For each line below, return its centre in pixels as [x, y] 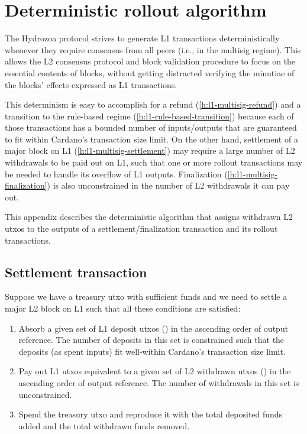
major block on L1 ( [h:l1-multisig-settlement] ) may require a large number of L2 [150, 150]
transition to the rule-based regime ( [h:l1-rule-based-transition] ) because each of [149, 116]
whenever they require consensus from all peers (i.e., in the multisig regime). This [153, 49]
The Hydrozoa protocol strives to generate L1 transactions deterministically [142, 38]
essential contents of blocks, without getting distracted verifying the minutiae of [150, 72]
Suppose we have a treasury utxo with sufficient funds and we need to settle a [146, 297]
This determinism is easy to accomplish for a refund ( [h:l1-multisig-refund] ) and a [153, 104]
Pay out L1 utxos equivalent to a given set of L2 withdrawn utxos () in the [155, 371]
